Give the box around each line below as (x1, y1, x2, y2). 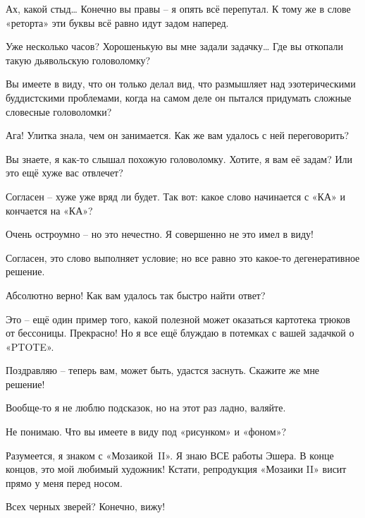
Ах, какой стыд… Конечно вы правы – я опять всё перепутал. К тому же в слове (6, 1, 351, 16)
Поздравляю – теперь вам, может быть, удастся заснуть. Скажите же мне (6, 363, 320, 378)
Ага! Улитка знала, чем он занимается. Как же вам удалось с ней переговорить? (6, 128, 349, 143)
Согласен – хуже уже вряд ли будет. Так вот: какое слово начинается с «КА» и (6, 188, 345, 203)
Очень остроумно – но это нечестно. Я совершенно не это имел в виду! (6, 227, 314, 241)
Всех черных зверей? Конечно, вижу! (6, 499, 166, 514)
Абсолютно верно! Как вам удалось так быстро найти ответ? (6, 287, 266, 302)
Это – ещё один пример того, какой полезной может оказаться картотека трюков (6, 311, 350, 326)
